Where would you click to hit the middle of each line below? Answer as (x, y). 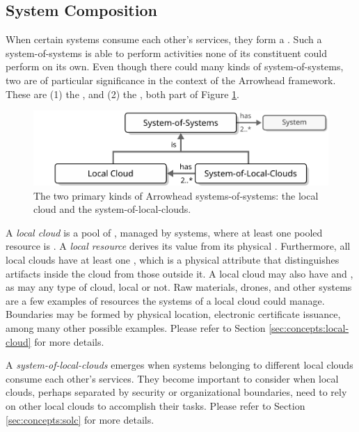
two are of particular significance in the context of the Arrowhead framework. (171, 80)
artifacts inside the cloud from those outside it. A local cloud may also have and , (179, 273)
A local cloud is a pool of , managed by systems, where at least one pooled (164, 232)
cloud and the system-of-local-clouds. (112, 209)
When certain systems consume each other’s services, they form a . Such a (164, 39)
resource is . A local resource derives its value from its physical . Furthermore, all (178, 246)
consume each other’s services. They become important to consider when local (172, 378)
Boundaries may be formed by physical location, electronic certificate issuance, (173, 314)
